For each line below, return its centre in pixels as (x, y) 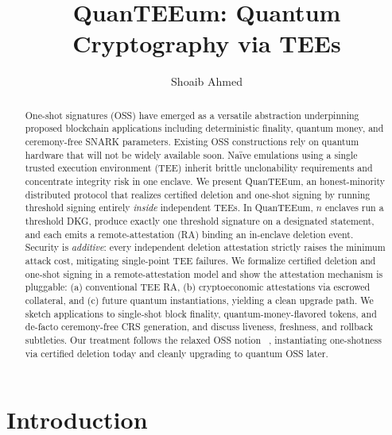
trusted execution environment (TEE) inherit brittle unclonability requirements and (199, 168)
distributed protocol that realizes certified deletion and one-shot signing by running (198, 194)
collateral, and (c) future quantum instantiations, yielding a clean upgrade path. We (199, 300)
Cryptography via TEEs (207, 43)
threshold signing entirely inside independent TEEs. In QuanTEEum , (169, 208)
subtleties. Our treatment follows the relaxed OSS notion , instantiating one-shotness (203, 339)
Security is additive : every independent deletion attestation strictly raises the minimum (205, 247)
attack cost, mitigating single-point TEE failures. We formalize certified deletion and (200, 260)
